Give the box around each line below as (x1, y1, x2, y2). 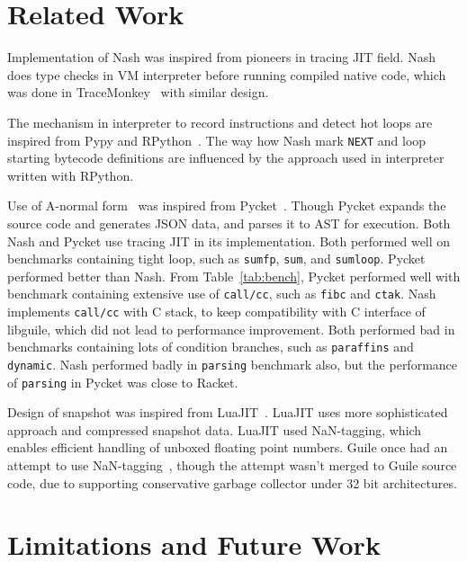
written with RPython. (7, 165, 134, 184)
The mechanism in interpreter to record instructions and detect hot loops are (7, 112, 433, 131)
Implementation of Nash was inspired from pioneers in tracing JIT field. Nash (7, 48, 436, 67)
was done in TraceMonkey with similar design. (7, 83, 269, 102)
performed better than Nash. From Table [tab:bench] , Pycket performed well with (7, 266, 461, 285)
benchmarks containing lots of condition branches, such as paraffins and (7, 337, 414, 356)
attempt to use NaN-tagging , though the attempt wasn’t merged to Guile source (7, 456, 457, 475)
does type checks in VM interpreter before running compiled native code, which (7, 65, 446, 84)
